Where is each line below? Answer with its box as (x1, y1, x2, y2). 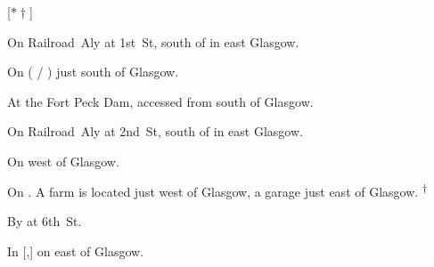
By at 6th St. (7, 212, 82, 231)
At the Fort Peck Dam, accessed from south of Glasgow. (7, 92, 314, 110)
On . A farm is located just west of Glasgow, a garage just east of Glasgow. (7, 182, 419, 200)
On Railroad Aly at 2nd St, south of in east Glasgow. (7, 122, 303, 141)
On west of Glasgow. (7, 151, 119, 170)
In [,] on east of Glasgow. (7, 241, 144, 260)
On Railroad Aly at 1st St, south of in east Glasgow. (7, 32, 299, 51)
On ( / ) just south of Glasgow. (7, 62, 179, 81)
